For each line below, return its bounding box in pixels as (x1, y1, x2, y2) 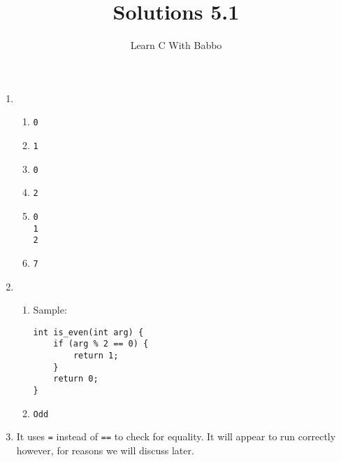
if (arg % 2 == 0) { (53, 339, 149, 349)
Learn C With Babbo (130, 38, 222, 52)
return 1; (73, 351, 119, 361)
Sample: (33, 302, 67, 317)
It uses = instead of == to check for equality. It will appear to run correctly (16, 429, 336, 444)
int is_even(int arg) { (33, 327, 144, 337)
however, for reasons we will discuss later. (16, 443, 194, 457)
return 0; (53, 374, 99, 384)
